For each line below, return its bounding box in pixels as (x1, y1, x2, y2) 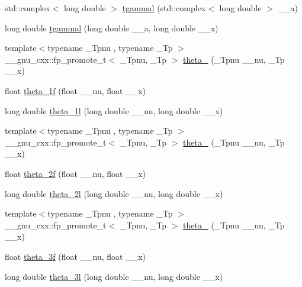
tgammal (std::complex (122, 2, 206, 14)
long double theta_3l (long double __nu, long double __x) (5, 270, 223, 282)
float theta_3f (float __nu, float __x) (5, 250, 146, 262)
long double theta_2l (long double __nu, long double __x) (5, 187, 223, 199)
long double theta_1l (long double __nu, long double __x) (5, 104, 223, 117)
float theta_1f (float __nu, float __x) (5, 84, 146, 96)
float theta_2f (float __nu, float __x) (5, 167, 146, 179)
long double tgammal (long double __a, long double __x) (5, 21, 219, 34)
